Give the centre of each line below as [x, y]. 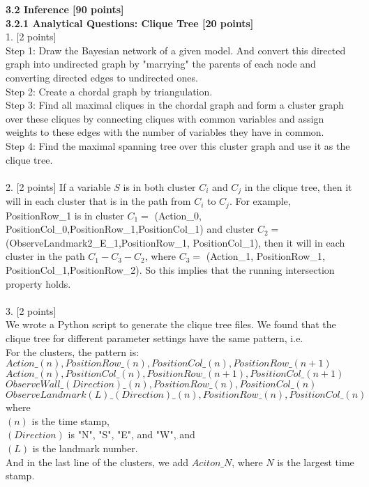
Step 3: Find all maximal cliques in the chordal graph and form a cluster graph [175, 105]
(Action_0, [178, 215]
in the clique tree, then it [298, 186]
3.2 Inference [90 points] [65, 9]
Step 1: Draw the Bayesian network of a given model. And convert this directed [176, 50]
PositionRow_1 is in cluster [65, 215]
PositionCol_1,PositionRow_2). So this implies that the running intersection [170, 270]
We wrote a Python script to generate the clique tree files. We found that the [171, 324]
